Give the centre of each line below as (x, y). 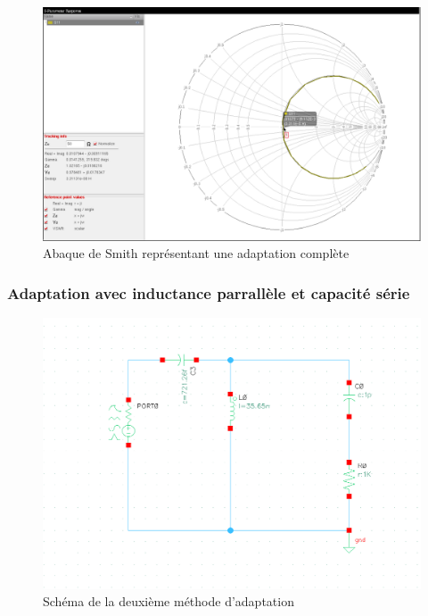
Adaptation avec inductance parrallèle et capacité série (209, 292)
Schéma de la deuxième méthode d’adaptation (169, 601)
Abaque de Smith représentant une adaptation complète (196, 253)
